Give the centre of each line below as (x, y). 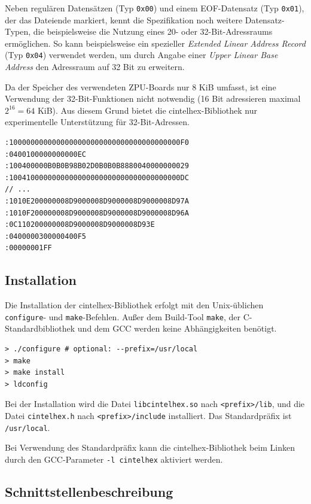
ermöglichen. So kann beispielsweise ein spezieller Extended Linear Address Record (155, 43)
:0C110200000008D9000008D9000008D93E (80, 225)
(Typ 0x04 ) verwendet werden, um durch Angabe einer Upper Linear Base (141, 55)
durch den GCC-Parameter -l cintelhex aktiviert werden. (114, 459)
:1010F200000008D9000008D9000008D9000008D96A (97, 213)
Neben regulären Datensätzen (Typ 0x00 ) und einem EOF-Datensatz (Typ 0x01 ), (155, 8)
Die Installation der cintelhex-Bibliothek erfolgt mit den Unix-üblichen (134, 305)
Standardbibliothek (40, 328)
